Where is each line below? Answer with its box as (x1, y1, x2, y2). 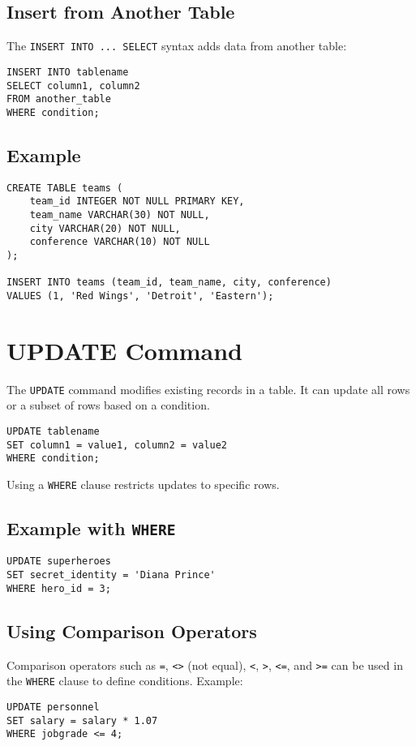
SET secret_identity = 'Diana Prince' (6, 569, 216, 581)
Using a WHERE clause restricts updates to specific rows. (6, 475, 280, 492)
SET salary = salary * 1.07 (6, 714, 158, 727)
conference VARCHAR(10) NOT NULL (29, 236, 210, 248)
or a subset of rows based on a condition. (6, 397, 210, 414)
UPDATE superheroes (6, 555, 111, 568)
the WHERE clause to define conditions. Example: (6, 672, 243, 689)
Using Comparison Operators (6, 618, 257, 643)
